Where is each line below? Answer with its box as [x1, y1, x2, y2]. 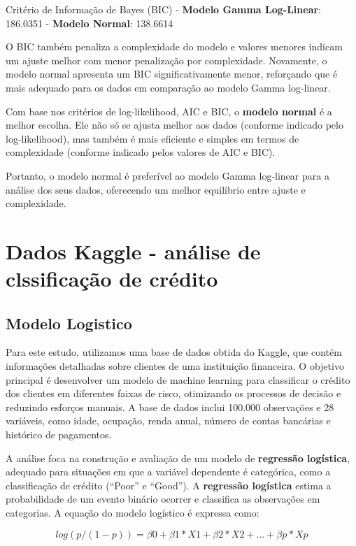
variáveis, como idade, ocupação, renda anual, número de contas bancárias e [6, 413, 331, 428]
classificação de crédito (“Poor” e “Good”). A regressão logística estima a [6, 477, 332, 492]
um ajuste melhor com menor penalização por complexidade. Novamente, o [6, 52, 327, 67]
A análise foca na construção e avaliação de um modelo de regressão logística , [6, 450, 350, 465]
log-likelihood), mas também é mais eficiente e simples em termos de [6, 131, 299, 145]
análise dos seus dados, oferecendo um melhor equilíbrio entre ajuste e [6, 182, 306, 196]
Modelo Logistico [6, 312, 132, 333]
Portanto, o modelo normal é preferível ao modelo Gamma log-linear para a [6, 168, 329, 182]
